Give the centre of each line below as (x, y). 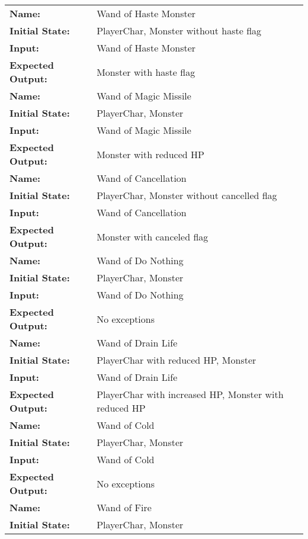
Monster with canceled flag (153, 236)
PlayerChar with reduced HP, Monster (177, 360)
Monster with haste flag (146, 72)
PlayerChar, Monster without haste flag (179, 31)
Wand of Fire (124, 507)
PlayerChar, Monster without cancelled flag (187, 195)
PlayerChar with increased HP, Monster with (190, 394)
